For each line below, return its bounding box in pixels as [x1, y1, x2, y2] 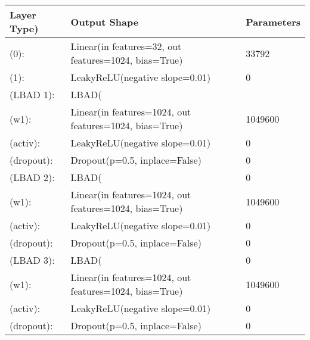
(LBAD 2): [10, 170, 55, 184]
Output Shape [70, 14, 139, 29]
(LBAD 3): [10, 253, 55, 267]
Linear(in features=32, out [70, 39, 182, 53]
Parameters [246, 14, 300, 29]
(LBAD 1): [10, 88, 55, 101]
